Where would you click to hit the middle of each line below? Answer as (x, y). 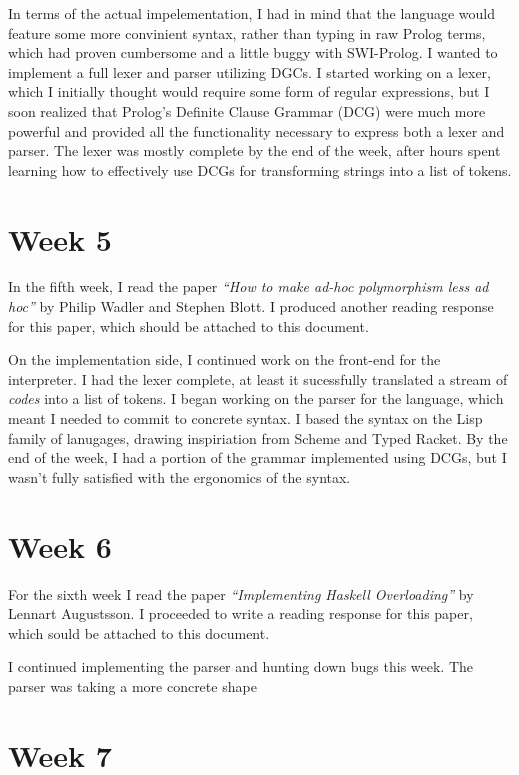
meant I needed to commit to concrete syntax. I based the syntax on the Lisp (245, 418)
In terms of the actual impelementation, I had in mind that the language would (252, 13)
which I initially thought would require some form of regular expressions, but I (249, 91)
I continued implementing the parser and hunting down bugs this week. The (241, 666)
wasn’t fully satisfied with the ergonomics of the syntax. (179, 476)
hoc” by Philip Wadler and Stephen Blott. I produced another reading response (251, 306)
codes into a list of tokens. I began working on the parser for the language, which (256, 398)
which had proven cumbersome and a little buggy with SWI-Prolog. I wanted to (253, 52)
